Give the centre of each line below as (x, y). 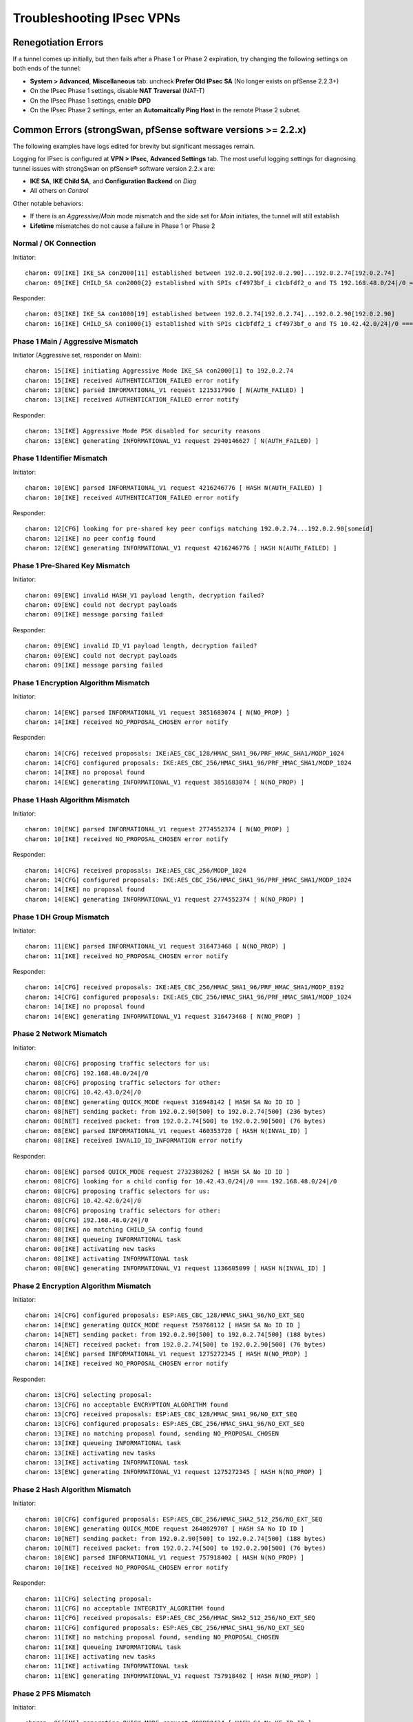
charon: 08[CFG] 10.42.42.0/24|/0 (83, 1201)
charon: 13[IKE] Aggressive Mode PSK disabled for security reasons (143, 431)
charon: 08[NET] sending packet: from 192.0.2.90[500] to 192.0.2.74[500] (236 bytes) (176, 1112)
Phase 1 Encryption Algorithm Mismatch (81, 683)
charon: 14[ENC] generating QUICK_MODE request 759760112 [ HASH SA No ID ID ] (163, 1325)
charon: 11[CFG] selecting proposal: (89, 1599)
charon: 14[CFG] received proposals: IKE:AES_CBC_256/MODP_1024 (136, 870)
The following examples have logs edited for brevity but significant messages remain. (134, 146)
